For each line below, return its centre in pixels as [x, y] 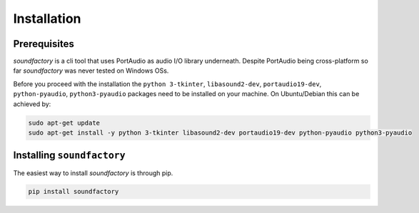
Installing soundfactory [69, 156]
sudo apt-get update [64, 123]
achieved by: [32, 104]
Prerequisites [44, 44]
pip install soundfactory [74, 192]
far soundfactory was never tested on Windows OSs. [91, 71]
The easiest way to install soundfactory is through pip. [93, 173]
